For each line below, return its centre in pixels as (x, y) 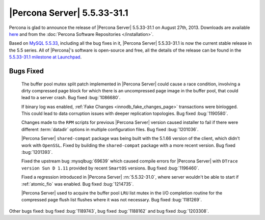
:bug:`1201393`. (37, 152)
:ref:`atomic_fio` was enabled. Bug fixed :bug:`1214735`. (78, 184)
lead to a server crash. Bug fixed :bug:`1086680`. (71, 98)
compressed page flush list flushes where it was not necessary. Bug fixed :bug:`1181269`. (112, 200)
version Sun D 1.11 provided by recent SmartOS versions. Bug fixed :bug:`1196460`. (110, 168)
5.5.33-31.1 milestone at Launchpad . (45, 57)
